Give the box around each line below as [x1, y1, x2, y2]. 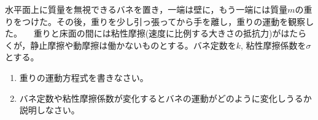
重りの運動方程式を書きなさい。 [19, 71, 149, 83]
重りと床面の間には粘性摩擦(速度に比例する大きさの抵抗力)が [33, 27, 281, 40]
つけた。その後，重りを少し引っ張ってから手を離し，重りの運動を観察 [21, 15, 306, 27]
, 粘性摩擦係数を [241, 38, 306, 51]
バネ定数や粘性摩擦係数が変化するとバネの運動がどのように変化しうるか [19, 91, 312, 104]
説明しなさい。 [19, 104, 80, 116]
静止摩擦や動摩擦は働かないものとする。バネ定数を [30, 38, 236, 51]
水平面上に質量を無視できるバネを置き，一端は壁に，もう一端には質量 [5, 3, 288, 15]
